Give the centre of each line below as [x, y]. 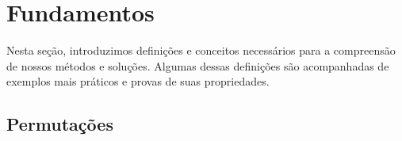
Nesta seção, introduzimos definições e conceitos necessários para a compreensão [201, 50]
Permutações [60, 124]
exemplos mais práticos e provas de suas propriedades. [138, 81]
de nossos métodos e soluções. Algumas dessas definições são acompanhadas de [198, 65]
